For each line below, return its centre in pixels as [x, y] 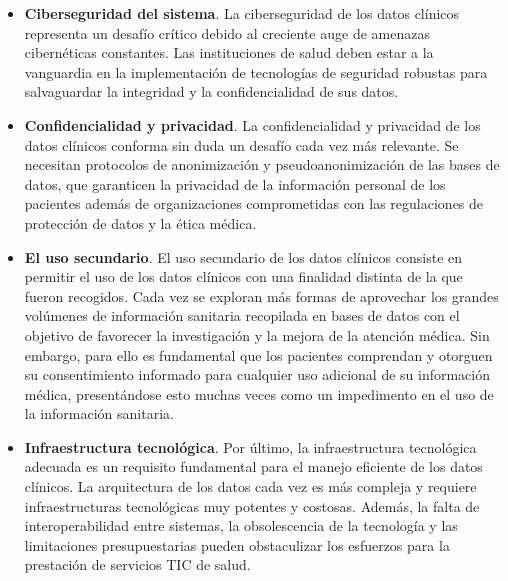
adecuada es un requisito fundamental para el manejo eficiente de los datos [253, 466]
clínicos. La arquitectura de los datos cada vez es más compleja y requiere [250, 486]
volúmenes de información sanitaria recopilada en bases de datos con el [242, 315]
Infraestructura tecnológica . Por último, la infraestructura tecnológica [250, 446]
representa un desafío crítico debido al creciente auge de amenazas [227, 32]
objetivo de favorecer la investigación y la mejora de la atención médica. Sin [257, 334]
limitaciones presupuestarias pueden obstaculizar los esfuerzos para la [237, 544]
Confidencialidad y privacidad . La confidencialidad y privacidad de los [252, 124]
